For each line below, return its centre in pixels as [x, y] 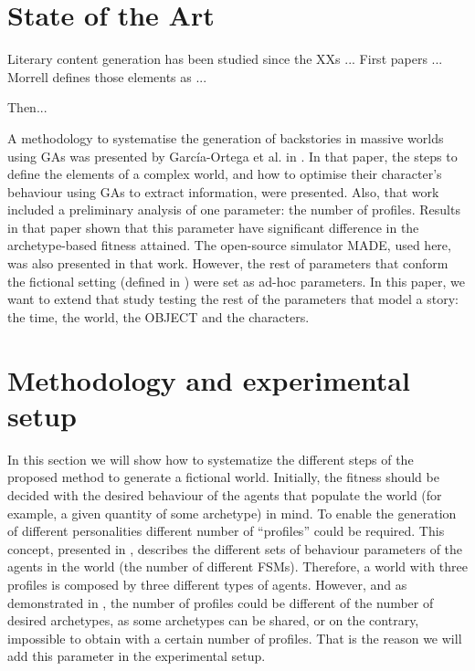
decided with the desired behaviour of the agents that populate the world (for [225, 494]
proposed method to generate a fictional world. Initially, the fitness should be [223, 477]
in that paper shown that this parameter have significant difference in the [213, 227]
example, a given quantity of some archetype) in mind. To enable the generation [232, 513]
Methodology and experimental [209, 379]
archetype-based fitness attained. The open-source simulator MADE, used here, [229, 245]
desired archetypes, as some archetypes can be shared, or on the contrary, [213, 620]
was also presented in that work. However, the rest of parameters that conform [228, 263]
